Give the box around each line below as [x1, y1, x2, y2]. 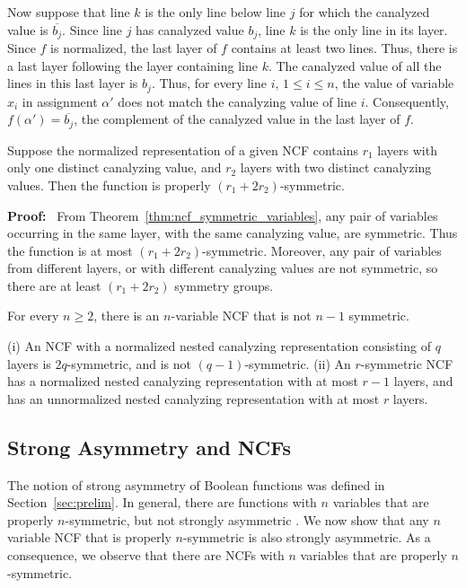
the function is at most [7, 241, 133, 259]
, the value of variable [334, 74, 454, 92]
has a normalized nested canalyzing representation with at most [7, 372, 358, 391]
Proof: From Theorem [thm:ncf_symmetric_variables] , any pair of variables [7, 206, 438, 224]
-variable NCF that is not [171, 306, 312, 325]
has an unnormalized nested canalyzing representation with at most [7, 389, 380, 408]
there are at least [7, 276, 101, 294]
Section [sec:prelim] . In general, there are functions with [7, 493, 317, 512]
